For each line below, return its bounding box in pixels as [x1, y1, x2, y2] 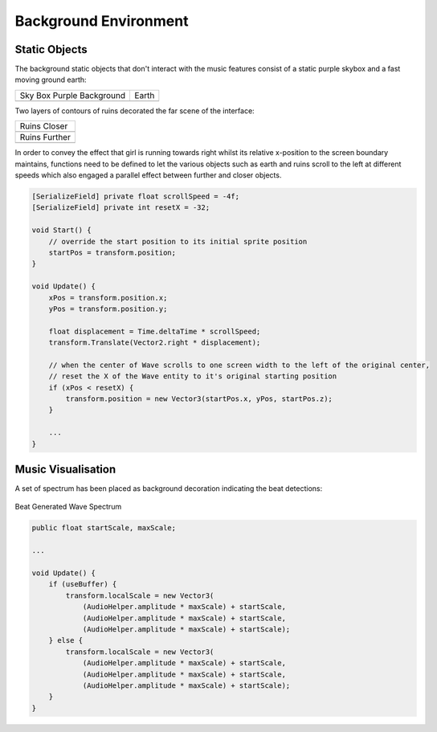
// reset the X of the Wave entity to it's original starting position [48, 372, 337, 381]
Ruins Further [19, 132, 71, 143]
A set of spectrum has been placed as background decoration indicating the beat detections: [14, 484, 323, 493]
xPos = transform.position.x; [48, 293, 168, 302]
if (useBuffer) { [48, 579, 117, 589]
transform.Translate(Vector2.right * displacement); [48, 338, 261, 347]
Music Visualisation [14, 463, 116, 476]
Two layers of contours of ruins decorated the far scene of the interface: [14, 105, 255, 116]
